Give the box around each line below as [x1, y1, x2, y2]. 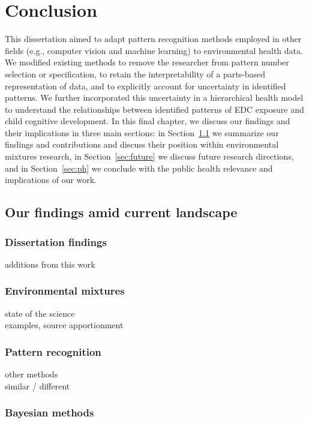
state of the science [5, 307, 75, 319]
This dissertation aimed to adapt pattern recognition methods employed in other [5, 32, 302, 45]
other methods [5, 368, 58, 380]
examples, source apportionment [5, 319, 124, 331]
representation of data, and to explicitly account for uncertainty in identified [5, 79, 286, 92]
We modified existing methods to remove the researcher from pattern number [5, 56, 289, 68]
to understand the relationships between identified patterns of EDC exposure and [5, 103, 304, 115]
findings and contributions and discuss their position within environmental [5, 138, 279, 151]
